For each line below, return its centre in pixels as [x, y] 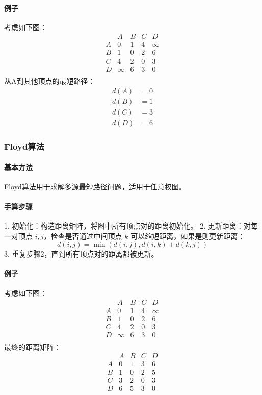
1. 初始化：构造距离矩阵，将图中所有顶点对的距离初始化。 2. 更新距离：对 [127, 226]
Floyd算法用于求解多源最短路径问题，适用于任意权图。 [95, 186]
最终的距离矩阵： [33, 346]
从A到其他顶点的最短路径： [50, 81]
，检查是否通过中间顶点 [83, 235]
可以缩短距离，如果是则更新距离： [188, 235]
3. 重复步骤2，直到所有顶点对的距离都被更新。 [81, 253]
